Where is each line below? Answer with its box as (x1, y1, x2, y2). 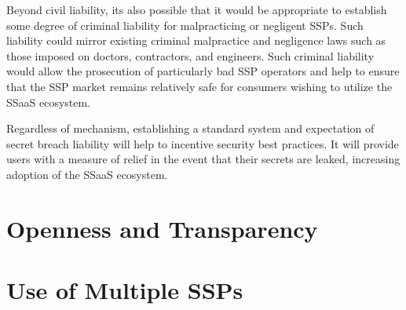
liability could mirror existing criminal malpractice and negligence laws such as (6, 32, 386, 49)
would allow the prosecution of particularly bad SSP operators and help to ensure (6, 63, 400, 79)
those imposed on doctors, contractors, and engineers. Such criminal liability (6, 47, 375, 64)
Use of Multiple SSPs (6, 274, 243, 306)
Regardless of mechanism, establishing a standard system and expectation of (6, 120, 375, 137)
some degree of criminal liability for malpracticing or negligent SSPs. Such (6, 16, 364, 33)
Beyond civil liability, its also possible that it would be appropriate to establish (6, 2, 387, 17)
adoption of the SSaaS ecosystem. (6, 166, 168, 182)
